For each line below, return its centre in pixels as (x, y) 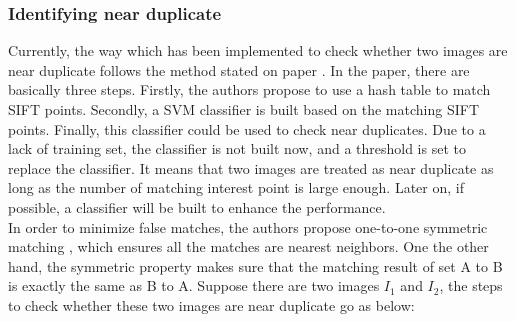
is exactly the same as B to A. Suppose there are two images (194, 285)
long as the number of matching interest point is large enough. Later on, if (236, 187)
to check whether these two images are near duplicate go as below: (211, 304)
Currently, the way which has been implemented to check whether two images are (258, 50)
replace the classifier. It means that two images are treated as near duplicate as (251, 167)
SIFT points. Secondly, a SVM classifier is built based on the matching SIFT (244, 109)
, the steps (471, 285)
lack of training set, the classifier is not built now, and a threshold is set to (237, 148)
